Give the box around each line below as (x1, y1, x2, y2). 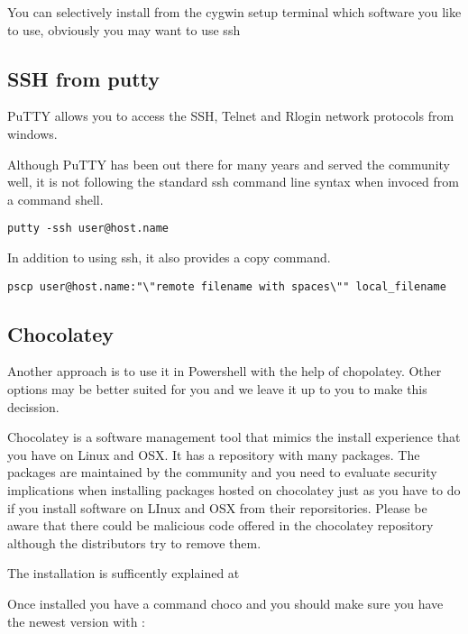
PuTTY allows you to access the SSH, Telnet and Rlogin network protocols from (7, 106, 454, 125)
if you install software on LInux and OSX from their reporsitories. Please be (7, 498, 427, 517)
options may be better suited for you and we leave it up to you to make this (7, 380, 427, 399)
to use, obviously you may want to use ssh (7, 20, 241, 39)
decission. (7, 397, 60, 416)
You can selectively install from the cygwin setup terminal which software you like (7, 3, 462, 21)
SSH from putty (7, 64, 161, 92)
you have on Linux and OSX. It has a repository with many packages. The (7, 445, 420, 464)
